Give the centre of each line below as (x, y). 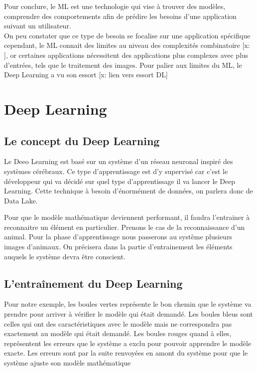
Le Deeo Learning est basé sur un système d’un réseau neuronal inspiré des (119, 161)
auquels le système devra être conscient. (65, 256)
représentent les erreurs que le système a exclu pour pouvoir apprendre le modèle (128, 343)
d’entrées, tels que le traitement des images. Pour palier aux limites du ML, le (123, 65)
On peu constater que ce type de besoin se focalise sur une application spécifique (127, 35)
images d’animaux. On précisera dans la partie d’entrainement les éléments (118, 247)
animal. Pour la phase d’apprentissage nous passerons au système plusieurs (118, 237)
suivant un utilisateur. (38, 26)
